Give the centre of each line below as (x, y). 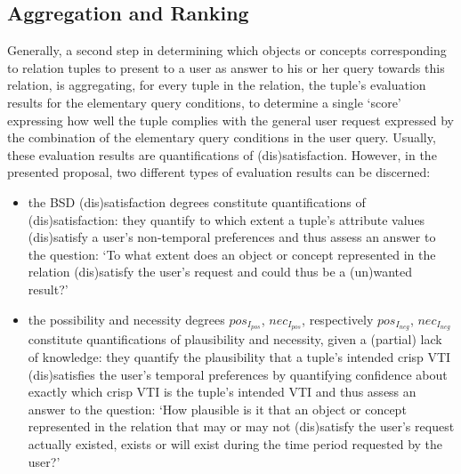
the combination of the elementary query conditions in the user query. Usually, (222, 137)
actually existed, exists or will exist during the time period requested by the (235, 443)
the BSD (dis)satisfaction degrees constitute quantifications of (197, 201)
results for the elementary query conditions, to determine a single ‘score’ (204, 102)
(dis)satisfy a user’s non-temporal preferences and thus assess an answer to (232, 237)
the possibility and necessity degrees (126, 319)
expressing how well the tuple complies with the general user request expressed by (230, 120)
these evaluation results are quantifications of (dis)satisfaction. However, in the (222, 154)
